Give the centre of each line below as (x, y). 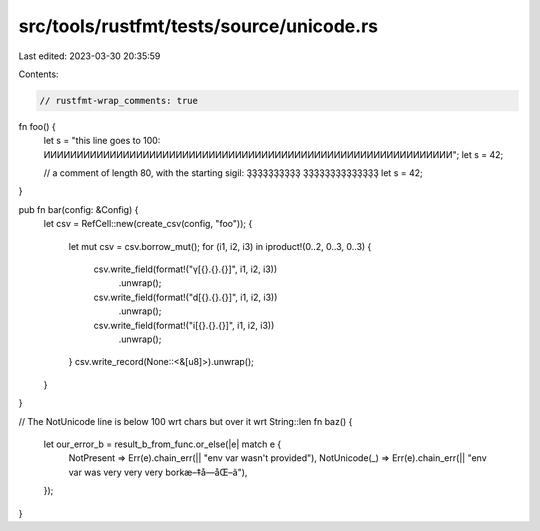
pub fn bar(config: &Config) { (78, 209)
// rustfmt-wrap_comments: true (119, 100)
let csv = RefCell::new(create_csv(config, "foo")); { (148, 224)
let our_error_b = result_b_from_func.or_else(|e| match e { (162, 444)
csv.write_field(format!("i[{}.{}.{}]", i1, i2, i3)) (184, 325)
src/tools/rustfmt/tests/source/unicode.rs (198, 26)
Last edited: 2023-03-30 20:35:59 (89, 56)
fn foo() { (37, 126)
